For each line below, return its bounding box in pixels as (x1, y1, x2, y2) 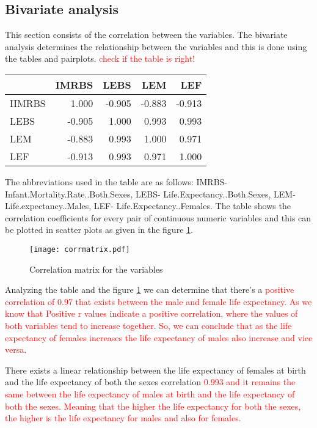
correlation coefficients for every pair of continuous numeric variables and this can (5, 211, 312, 224)
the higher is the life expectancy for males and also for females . (5, 411, 241, 424)
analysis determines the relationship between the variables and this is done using (5, 40, 307, 53)
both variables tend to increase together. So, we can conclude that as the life (5, 319, 292, 331)
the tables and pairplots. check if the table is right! (5, 52, 195, 65)
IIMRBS (10, 95, 46, 110)
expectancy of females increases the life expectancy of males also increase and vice (5, 331, 313, 344)
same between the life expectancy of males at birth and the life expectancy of (5, 387, 295, 400)
